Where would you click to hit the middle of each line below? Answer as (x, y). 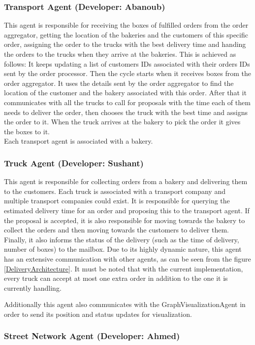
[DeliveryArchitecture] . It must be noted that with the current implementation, (124, 268)
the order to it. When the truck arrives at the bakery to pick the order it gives (122, 122)
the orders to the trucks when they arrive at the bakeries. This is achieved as (120, 54)
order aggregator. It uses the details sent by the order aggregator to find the (119, 83)
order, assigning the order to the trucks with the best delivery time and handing (125, 44)
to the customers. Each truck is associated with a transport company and (115, 191)
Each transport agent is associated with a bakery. (79, 141)
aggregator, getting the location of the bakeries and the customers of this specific (126, 34)
